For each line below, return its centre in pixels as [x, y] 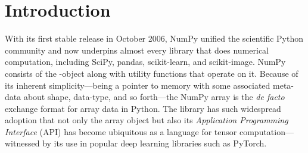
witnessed [22, 143]
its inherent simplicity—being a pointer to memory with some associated [138, 85]
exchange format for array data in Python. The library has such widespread [143, 108]
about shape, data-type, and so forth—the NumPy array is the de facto [154, 97]
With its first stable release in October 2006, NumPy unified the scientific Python [154, 38]
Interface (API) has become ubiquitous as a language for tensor [121, 131]
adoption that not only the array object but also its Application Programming [147, 120]
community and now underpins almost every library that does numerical [137, 50]
